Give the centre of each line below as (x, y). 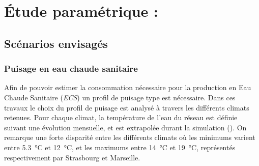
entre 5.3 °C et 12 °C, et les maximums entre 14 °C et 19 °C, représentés (120, 147)
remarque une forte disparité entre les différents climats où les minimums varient (130, 137)
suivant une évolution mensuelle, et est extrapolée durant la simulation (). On (125, 127)
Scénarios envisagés (56, 43)
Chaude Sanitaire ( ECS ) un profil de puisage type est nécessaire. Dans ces (120, 97)
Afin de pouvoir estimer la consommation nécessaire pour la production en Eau (128, 87)
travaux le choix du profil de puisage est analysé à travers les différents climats (127, 107)
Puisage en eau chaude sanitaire (71, 68)
